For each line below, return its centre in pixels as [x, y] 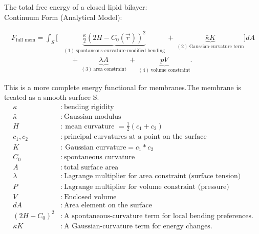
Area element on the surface [108, 205]
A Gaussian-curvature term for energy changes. [138, 226]
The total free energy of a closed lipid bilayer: [76, 7]
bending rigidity [89, 107]
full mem [26, 40]
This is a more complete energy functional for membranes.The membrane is [123, 87]
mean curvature [90, 126]
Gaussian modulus [92, 116]
